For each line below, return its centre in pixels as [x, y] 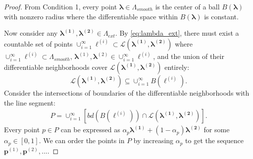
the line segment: [30, 102]
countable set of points [38, 43]
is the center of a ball [187, 6]
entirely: [177, 67]
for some [217, 130]
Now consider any [31, 33]
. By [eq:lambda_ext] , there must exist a [177, 33]
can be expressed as [90, 130]
